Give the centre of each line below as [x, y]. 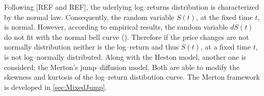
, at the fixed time [224, 17]
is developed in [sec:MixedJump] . [56, 87]
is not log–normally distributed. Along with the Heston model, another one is [125, 56]
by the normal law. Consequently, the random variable [89, 17]
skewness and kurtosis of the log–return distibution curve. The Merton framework [132, 77]
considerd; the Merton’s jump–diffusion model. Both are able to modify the [122, 67]
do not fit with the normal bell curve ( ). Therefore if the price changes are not [127, 37]
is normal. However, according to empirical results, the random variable [116, 27]
